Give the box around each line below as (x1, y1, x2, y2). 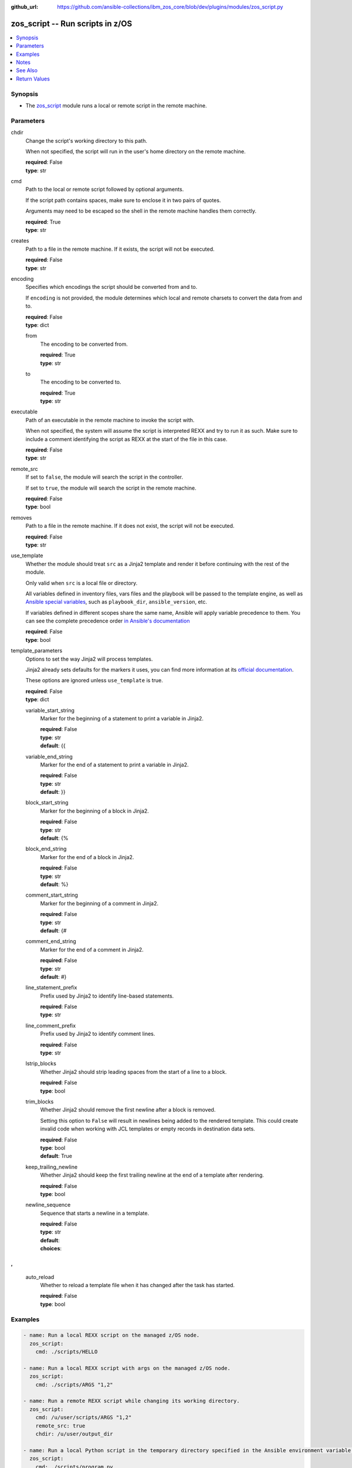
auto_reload (25, 1273, 55, 1280)
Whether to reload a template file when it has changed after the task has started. (40, 1282, 235, 1289)
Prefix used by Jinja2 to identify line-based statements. (40, 992, 174, 999)
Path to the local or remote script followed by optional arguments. (25, 186, 184, 193)
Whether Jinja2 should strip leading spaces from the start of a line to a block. (40, 1068, 227, 1075)
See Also (16, 67, 38, 74)
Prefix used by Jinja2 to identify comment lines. (40, 1031, 155, 1038)
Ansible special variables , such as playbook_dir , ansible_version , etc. (25, 598, 208, 605)
